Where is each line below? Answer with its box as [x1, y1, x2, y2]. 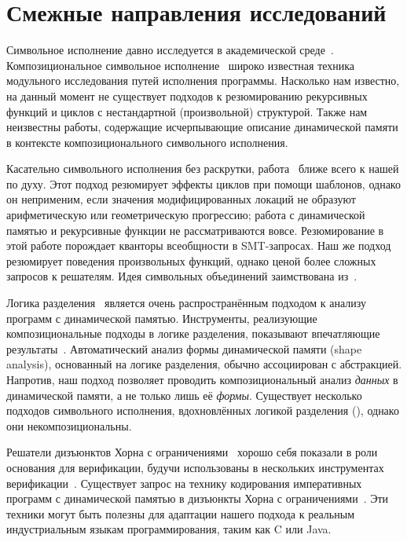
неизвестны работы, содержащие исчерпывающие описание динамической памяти [6, 119, 398, 135]
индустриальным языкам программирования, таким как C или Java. [6, 521, 332, 537]
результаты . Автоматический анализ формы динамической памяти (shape [6, 340, 362, 357]
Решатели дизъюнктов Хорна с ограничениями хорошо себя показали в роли [6, 444, 378, 460]
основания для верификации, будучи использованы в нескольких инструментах [6, 459, 384, 475]
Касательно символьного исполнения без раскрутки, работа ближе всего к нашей [6, 160, 399, 177]
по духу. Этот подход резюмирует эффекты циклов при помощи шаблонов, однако [6, 175, 401, 192]
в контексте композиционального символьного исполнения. [6, 134, 288, 150]
